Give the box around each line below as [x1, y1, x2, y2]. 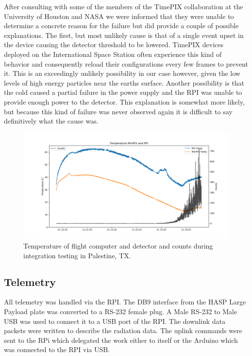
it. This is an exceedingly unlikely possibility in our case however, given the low [4, 68, 240, 78]
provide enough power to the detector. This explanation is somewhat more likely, [4, 96, 245, 107]
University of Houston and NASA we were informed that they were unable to [4, 11, 234, 21]
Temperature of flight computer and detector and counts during [23, 240, 213, 250]
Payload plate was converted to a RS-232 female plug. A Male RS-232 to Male [4, 306, 237, 316]
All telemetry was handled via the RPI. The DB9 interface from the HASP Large [4, 297, 246, 307]
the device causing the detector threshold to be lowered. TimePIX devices [4, 39, 223, 50]
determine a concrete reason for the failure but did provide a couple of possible [4, 20, 239, 31]
